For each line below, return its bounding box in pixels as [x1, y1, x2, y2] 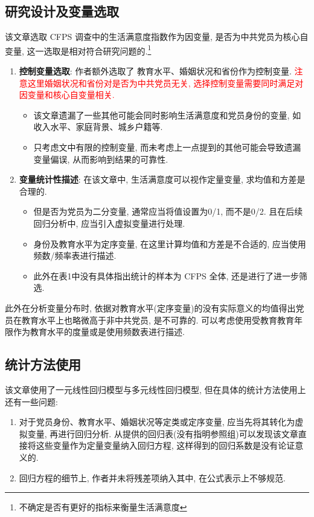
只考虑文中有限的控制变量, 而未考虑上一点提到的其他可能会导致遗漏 [33, 141, 301, 154]
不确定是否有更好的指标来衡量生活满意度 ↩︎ [19, 501, 187, 513]
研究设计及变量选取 [5, 2, 119, 21]
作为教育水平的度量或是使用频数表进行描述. [13, 325, 185, 338]
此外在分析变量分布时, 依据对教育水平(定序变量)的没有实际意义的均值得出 [5, 301, 296, 314]
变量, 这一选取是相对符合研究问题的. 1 [5, 42, 152, 57]
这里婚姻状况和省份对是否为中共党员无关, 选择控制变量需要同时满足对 [27, 76, 304, 89]
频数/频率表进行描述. [33, 249, 117, 262]
